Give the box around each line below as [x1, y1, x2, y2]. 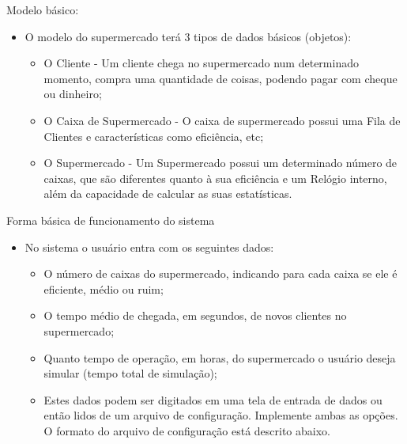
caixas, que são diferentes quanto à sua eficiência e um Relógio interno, [43, 169, 387, 186]
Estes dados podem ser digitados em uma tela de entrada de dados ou [43, 391, 383, 408]
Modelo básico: [6, 2, 79, 17]
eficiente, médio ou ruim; [43, 280, 164, 297]
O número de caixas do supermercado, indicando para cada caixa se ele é [43, 265, 398, 282]
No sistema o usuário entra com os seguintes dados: [24, 238, 274, 255]
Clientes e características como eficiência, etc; [43, 127, 264, 144]
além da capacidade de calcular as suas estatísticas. [43, 185, 292, 202]
